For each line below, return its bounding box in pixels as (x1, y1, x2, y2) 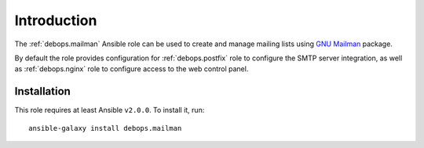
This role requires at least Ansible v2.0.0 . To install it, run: (14, 106, 205, 115)
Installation (14, 85, 71, 98)
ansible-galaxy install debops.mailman (28, 124, 182, 132)
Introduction (14, 12, 97, 29)
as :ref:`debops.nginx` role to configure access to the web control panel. (14, 64, 249, 74)
